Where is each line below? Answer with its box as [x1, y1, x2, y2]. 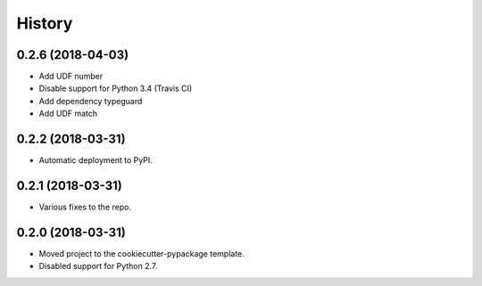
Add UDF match [38, 108, 98, 119]
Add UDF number [38, 71, 104, 82]
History [16, 13, 73, 33]
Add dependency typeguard [38, 95, 143, 106]
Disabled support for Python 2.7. [38, 261, 158, 272]
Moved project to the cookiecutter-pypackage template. [38, 248, 245, 258]
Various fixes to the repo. [38, 201, 131, 213]
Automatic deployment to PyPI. [38, 155, 154, 166]
